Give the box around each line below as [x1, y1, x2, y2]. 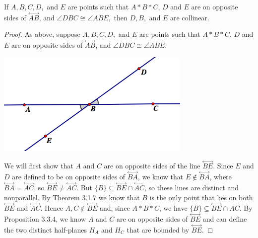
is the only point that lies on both [149, 192, 253, 202]
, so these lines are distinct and [144, 182, 239, 192]
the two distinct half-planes [4, 224, 87, 235]
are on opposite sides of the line [104, 160, 200, 171]
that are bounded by [127, 224, 190, 235]
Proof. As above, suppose [4, 29, 80, 39]
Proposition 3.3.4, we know [4, 214, 86, 224]
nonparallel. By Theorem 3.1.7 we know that [4, 192, 140, 202]
